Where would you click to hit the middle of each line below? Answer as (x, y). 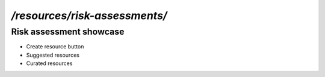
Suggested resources (53, 55)
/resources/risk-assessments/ (89, 16)
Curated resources (49, 63)
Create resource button (55, 47)
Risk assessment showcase (68, 32)
